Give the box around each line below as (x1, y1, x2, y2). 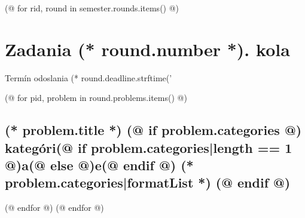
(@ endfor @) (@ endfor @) (5, 201, 104, 214)
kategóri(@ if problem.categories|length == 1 (5, 138, 292, 156)
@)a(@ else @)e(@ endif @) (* (5, 156, 194, 174)
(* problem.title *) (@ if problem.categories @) (5, 121, 302, 139)
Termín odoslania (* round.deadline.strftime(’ (5, 71, 172, 84)
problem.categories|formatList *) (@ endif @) (5, 173, 291, 192)
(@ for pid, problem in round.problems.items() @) (5, 91, 187, 104)
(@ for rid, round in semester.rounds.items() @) (5, 2, 179, 14)
